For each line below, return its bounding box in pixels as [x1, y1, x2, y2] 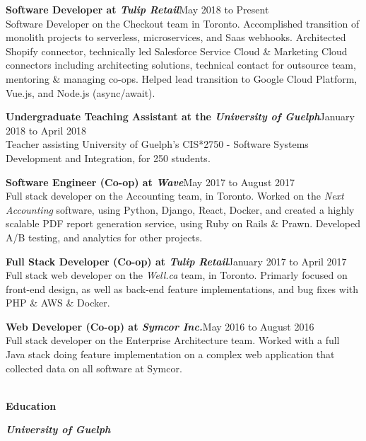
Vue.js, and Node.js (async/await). [6, 85, 155, 100]
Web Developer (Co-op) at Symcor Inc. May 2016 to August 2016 [6, 319, 314, 333]
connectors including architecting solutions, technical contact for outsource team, [6, 57, 356, 72]
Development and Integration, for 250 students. [6, 150, 211, 165]
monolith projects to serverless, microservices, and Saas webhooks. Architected [6, 30, 346, 45]
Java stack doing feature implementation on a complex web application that [6, 347, 335, 362]
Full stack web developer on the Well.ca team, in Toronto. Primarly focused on [6, 268, 348, 282]
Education [6, 398, 57, 413]
